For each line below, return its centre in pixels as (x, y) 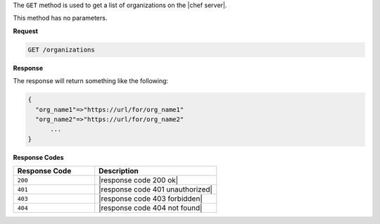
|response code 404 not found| (151, 208)
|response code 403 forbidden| (151, 199)
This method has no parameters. (60, 18)
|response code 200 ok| (139, 180)
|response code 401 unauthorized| (156, 189)
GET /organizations (61, 50)
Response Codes (38, 157)
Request (26, 31)
